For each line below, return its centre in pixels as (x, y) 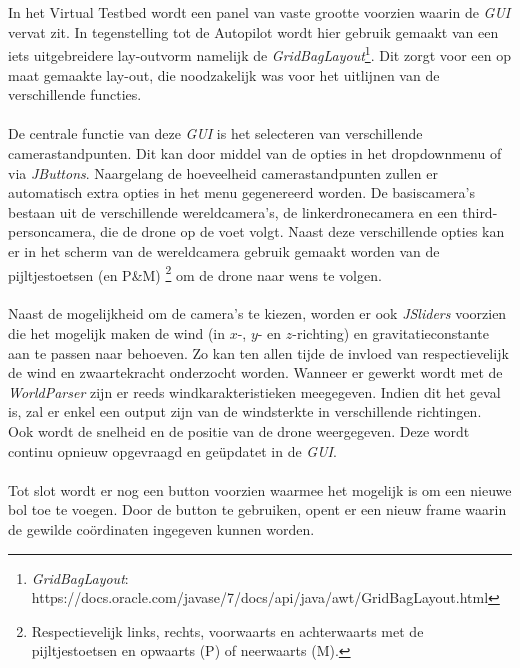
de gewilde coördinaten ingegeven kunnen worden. (161, 528)
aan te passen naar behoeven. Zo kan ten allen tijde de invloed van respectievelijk (258, 352)
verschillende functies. (75, 94)
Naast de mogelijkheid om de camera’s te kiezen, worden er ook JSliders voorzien (257, 313)
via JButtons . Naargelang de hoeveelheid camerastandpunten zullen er (223, 172)
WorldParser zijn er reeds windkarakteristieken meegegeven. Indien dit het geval (254, 391)
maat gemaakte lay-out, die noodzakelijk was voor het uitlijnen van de (224, 74)
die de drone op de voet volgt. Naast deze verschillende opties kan (302, 231)
